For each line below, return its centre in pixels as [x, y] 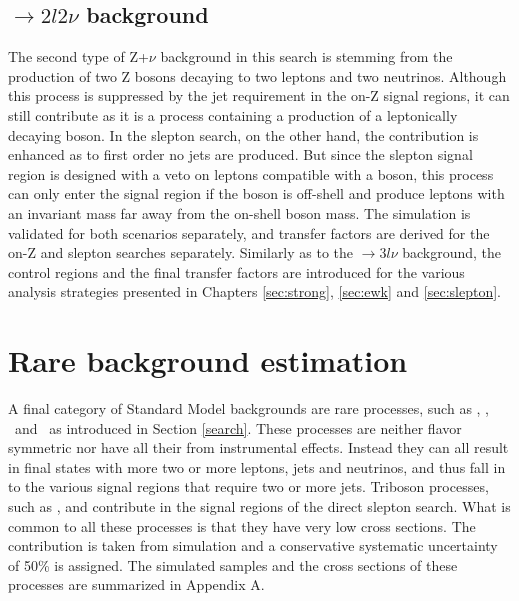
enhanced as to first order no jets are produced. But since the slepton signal [240, 154]
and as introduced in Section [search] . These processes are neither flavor [238, 427]
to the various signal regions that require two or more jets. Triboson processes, [248, 486]
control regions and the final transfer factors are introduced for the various [236, 271]
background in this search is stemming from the [306, 56]
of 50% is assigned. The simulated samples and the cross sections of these [233, 564]
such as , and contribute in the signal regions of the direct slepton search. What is [259, 506]
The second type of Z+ [78, 56]
